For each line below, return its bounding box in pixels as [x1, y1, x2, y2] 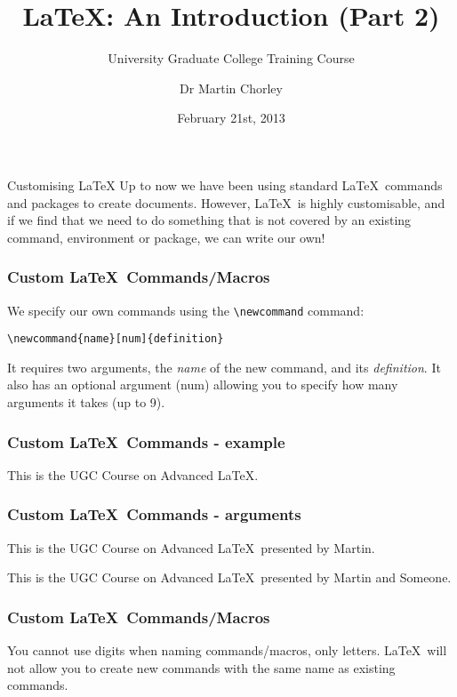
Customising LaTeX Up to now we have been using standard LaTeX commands [7, 175, 443, 194]
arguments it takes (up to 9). [7, 393, 165, 411]
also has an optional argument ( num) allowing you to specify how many [7, 375, 398, 394]
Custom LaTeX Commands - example [7, 430, 285, 453]
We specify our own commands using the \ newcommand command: [7, 300, 365, 319]
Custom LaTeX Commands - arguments [7, 503, 301, 525]
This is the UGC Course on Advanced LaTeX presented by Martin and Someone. [7, 568, 452, 587]
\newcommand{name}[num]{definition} [7, 332, 224, 346]
